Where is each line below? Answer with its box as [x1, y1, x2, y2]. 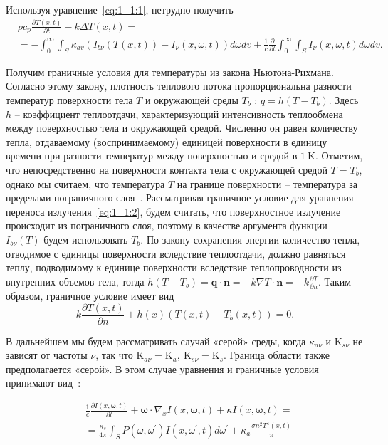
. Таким [318, 273, 352, 288]
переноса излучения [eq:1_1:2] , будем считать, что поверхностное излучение [6, 204, 341, 219]
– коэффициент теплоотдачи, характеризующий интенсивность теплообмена [14, 106, 343, 121]
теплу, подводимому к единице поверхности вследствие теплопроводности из [6, 260, 342, 275]
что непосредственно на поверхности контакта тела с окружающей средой [6, 162, 327, 177]
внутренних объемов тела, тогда [6, 273, 145, 288]
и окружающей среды [145, 92, 238, 107]
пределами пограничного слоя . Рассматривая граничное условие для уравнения [6, 190, 354, 205]
